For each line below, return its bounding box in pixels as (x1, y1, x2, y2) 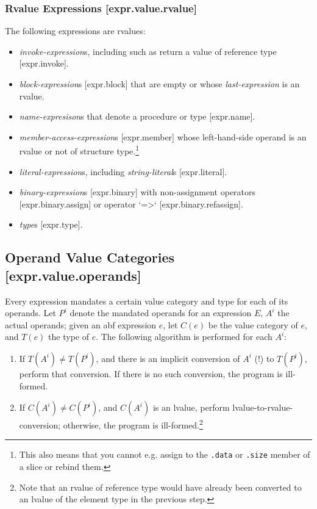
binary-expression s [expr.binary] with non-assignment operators (19, 186, 256, 198)
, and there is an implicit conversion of (96, 352, 240, 364)
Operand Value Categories (5, 248, 175, 267)
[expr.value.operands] (5, 265, 141, 284)
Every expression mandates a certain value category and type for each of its (5, 294, 288, 307)
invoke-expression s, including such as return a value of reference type (19, 45, 277, 57)
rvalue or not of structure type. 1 (19, 143, 140, 157)
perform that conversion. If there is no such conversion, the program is (19, 367, 283, 380)
